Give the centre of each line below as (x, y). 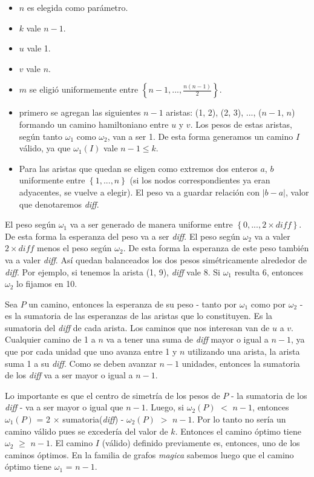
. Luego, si (165, 407)
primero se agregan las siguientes (80, 112)
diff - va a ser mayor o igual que (64, 407)
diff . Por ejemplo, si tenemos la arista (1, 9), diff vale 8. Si (113, 271)
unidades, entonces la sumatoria (241, 363)
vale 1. (39, 48)
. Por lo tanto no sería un (239, 419)
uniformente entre (52, 180)
